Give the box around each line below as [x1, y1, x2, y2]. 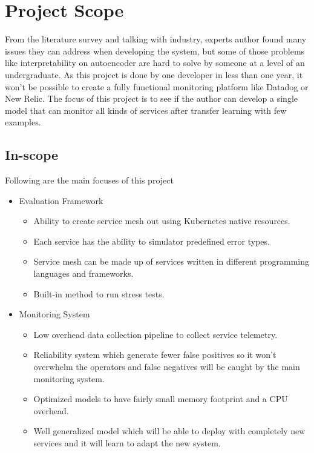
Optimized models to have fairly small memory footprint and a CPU [33, 392, 288, 405]
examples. [5, 116, 41, 128]
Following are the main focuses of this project [5, 174, 174, 187]
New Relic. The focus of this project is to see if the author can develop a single [5, 92, 298, 105]
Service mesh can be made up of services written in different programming [33, 255, 310, 268]
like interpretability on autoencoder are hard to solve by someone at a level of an [5, 56, 305, 69]
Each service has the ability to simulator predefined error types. [33, 234, 270, 247]
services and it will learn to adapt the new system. [33, 436, 221, 449]
